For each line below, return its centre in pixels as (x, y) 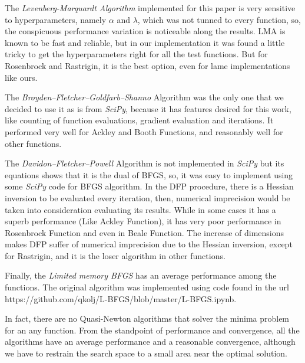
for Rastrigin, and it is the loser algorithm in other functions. (115, 255)
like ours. (21, 77)
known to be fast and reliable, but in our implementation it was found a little (145, 42)
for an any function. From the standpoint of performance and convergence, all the (152, 330)
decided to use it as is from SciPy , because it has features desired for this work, (148, 108)
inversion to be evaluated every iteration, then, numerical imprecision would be (147, 197)
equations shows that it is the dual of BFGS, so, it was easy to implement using (149, 174)
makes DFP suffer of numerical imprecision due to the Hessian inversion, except (149, 244)
